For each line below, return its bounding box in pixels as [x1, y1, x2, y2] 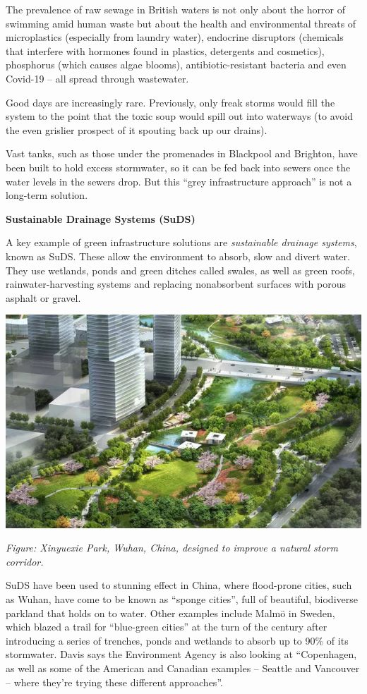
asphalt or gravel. [6, 290, 81, 305]
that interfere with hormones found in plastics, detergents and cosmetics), [6, 43, 325, 58]
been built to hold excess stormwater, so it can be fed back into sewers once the [6, 159, 351, 174]
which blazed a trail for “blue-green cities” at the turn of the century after [6, 619, 327, 634]
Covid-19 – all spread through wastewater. [6, 71, 189, 85]
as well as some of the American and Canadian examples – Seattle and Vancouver [6, 661, 360, 676]
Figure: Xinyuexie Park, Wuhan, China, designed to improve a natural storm [6, 540, 338, 555]
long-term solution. [6, 188, 88, 202]
